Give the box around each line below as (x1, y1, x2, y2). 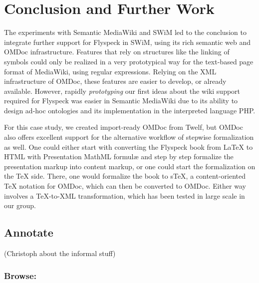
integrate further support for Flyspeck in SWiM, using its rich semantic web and (4, 36, 251, 47)
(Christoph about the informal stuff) (4, 248, 116, 259)
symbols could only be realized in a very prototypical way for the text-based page (4, 56, 254, 66)
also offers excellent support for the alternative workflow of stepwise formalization (4, 132, 254, 142)
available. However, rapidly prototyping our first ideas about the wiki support (4, 85, 241, 96)
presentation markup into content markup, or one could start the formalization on (4, 161, 256, 171)
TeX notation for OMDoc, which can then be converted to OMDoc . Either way (4, 181, 246, 191)
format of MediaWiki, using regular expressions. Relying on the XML (4, 66, 217, 76)
